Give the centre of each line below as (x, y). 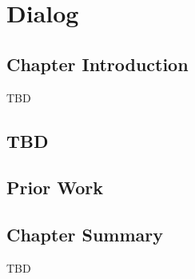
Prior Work (55, 187)
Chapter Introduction (97, 64)
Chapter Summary (85, 235)
